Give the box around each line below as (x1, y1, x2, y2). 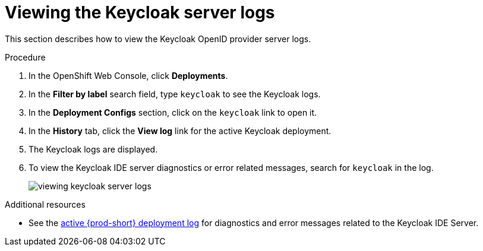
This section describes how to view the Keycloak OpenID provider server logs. (5, 33, 311, 44)
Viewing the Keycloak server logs (5, 2, 275, 23)
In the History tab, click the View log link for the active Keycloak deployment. (29, 125, 332, 136)
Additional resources (5, 199, 86, 209)
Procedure (5, 52, 46, 62)
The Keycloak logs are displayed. (29, 144, 158, 154)
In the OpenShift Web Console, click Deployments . (29, 70, 228, 81)
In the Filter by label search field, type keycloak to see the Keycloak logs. (29, 88, 321, 99)
